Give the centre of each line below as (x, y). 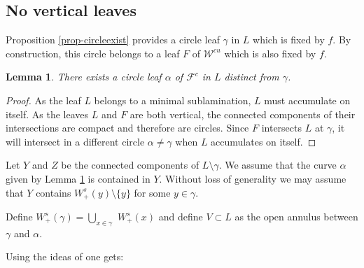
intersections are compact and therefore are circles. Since (127, 128)
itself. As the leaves (47, 114)
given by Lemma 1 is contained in (78, 178)
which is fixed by (289, 40)
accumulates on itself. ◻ (264, 141)
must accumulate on (307, 100)
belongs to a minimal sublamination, (173, 100)
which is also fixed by (270, 53)
